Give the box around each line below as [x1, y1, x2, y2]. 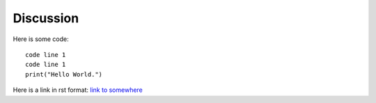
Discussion [13, 10, 79, 26]
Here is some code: [13, 35, 69, 43]
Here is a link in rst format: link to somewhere [13, 86, 143, 94]
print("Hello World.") [25, 70, 103, 78]
